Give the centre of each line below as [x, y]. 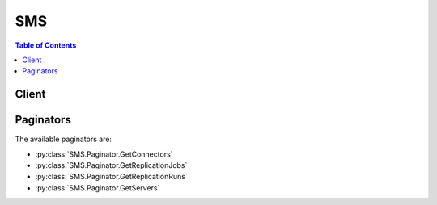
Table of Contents [46, 45]
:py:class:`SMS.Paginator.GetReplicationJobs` [111, 165]
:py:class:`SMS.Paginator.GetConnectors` [104, 154]
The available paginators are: [64, 139]
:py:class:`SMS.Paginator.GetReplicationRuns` [111, 177]
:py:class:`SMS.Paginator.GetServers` [98, 188]
